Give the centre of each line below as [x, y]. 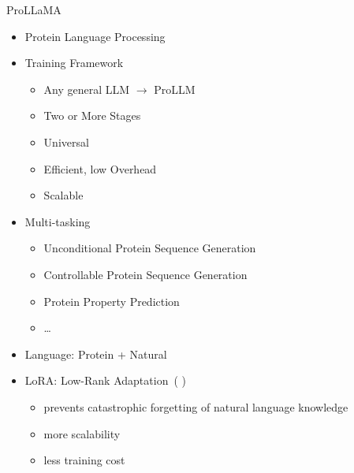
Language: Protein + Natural [96, 354]
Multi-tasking [58, 221]
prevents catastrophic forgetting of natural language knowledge [196, 406]
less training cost [84, 460]
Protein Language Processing [95, 36]
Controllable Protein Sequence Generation [145, 274]
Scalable [63, 195]
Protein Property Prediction [112, 301]
